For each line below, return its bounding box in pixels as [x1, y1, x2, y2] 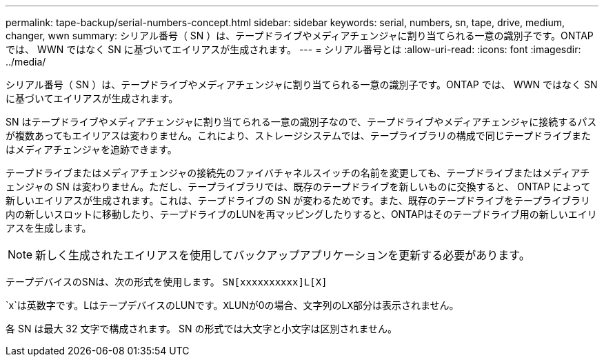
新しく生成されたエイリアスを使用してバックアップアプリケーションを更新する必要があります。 [35, 248, 530, 262]
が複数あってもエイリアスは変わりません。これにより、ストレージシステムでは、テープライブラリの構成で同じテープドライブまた [6, 130, 591, 141]
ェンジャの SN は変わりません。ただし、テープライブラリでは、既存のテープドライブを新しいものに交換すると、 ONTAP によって [6, 181, 591, 192]
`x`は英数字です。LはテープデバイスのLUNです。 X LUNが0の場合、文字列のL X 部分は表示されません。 [6, 299, 459, 311]
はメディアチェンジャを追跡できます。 [6, 143, 177, 155]
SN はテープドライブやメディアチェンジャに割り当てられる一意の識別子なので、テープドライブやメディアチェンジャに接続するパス [6, 116, 597, 128]
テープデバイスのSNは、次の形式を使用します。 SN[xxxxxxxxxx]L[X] [6, 276, 328, 288]
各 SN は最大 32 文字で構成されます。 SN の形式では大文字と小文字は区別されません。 [6, 323, 398, 334]
